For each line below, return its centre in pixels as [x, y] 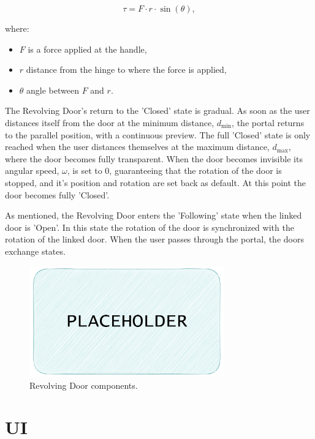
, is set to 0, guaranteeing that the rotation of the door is [174, 171]
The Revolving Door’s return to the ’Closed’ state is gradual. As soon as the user [157, 111]
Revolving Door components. [84, 385]
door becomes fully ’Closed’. [57, 194]
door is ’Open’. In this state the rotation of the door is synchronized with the [150, 227]
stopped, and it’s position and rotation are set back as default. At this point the [155, 182]
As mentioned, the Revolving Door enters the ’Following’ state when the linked [154, 215]
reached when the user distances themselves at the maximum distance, [137, 147]
